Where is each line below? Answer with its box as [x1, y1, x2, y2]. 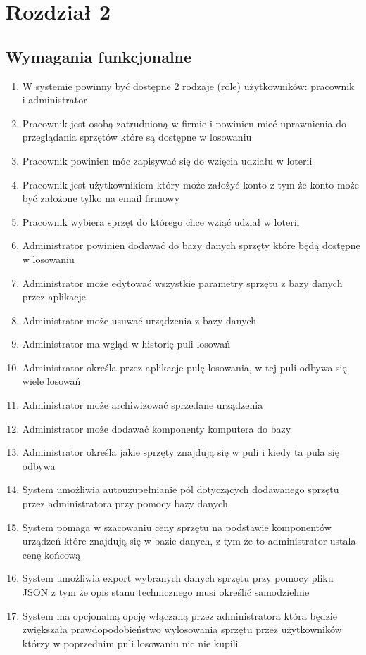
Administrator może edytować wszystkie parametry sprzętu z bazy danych [22, 275, 343, 290]
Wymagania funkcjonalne [6, 45, 192, 67]
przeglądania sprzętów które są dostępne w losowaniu [22, 129, 252, 144]
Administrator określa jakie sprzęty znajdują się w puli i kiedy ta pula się [22, 445, 339, 459]
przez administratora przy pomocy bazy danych [22, 496, 228, 511]
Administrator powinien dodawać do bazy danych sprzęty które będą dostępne [22, 238, 360, 253]
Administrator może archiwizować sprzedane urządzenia [22, 398, 263, 412]
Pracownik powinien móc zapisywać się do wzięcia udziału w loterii [22, 153, 313, 167]
